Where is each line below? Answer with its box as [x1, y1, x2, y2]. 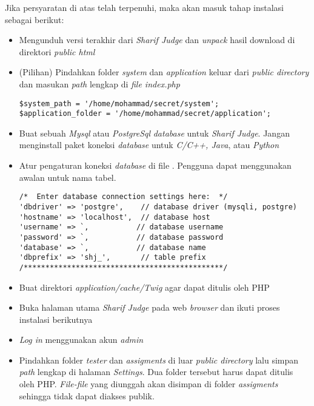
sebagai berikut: [5, 13, 64, 25]
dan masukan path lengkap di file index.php [19, 77, 180, 90]
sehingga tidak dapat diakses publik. [19, 389, 155, 402]
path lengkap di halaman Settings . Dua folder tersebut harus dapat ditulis [19, 365, 293, 378]
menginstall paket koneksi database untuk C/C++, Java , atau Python [19, 138, 279, 151]
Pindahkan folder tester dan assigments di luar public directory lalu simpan [19, 353, 299, 366]
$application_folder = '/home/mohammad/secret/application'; [19, 109, 272, 118]
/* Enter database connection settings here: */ [19, 192, 228, 201]
